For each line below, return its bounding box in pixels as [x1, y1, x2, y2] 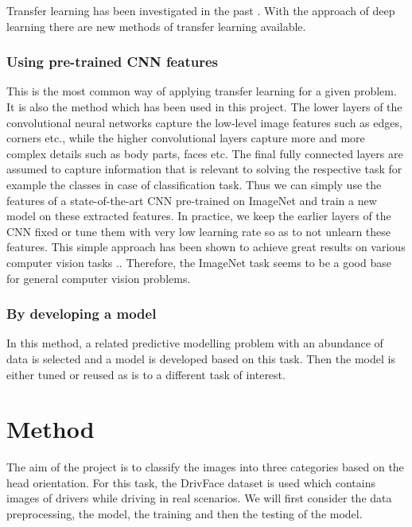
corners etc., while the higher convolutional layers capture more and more [6, 130, 365, 146]
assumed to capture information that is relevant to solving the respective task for [6, 161, 402, 177]
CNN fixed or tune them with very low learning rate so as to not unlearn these [6, 223, 391, 239]
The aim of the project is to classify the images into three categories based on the [6, 459, 404, 475]
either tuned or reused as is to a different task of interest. [6, 366, 286, 382]
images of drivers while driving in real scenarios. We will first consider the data [6, 490, 392, 506]
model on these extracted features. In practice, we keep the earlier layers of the [6, 207, 391, 224]
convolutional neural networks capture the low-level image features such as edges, [6, 114, 402, 130]
